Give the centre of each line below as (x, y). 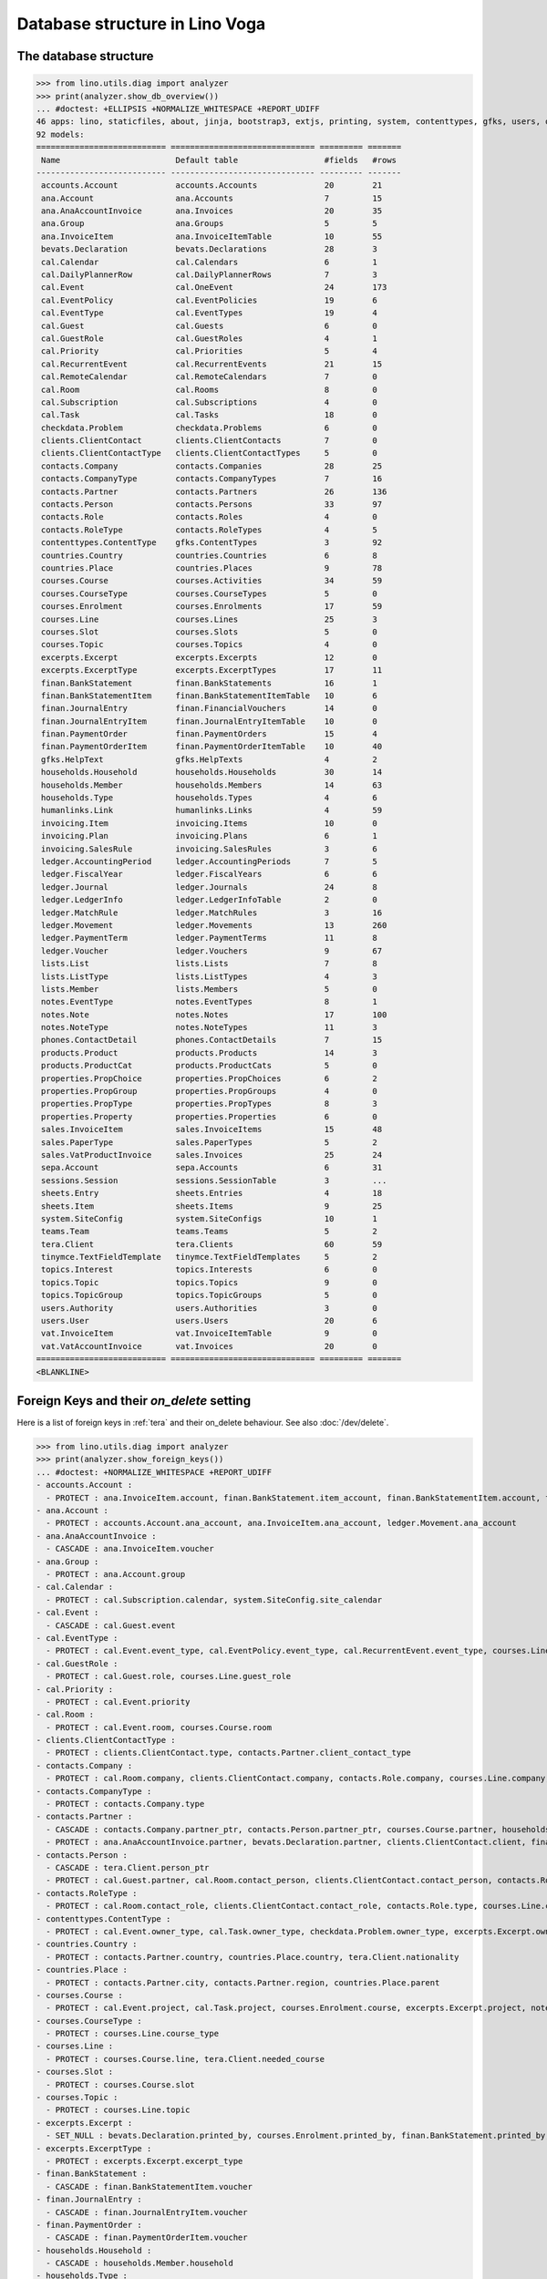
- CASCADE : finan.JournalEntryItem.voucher (147, 2212)
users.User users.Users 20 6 (210, 1321)
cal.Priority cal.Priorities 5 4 (210, 351)
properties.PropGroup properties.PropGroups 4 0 (210, 1091)
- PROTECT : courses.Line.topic (118, 2110)
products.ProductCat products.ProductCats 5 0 (210, 1066)
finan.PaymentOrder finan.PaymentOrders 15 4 (210, 734)
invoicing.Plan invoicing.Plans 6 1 (210, 836)
